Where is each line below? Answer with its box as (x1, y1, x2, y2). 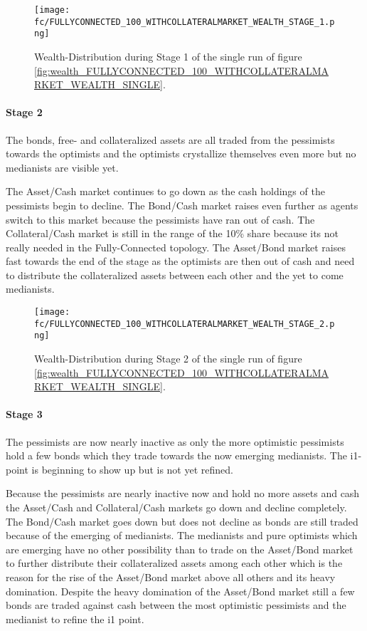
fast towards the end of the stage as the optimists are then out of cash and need (6, 254, 355, 268)
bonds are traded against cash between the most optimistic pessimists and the (6, 598, 346, 612)
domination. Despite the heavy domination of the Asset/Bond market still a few (6, 583, 355, 598)
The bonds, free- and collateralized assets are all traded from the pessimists (6, 132, 335, 147)
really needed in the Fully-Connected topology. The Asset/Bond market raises (6, 239, 346, 254)
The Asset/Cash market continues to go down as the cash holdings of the (6, 184, 325, 199)
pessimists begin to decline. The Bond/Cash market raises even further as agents (6, 197, 358, 212)
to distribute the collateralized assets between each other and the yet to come (6, 267, 344, 282)
